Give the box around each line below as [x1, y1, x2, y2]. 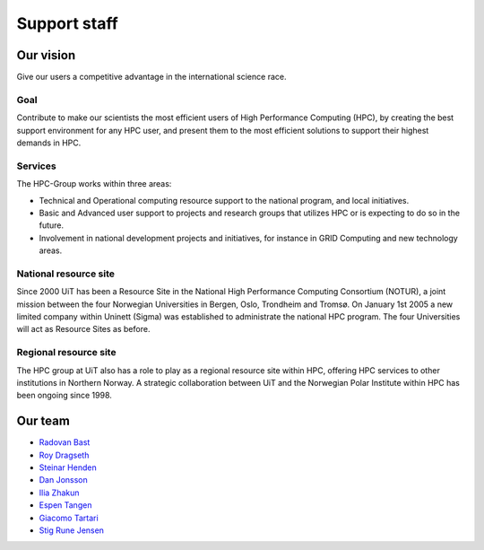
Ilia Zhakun [39, 487, 80, 498]
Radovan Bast [39, 437, 91, 448]
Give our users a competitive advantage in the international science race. [16, 72, 287, 83]
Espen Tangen [39, 500, 92, 511]
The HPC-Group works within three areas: [16, 179, 172, 189]
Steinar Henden [39, 462, 98, 473]
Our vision [16, 48, 76, 63]
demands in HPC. [16, 137, 82, 148]
